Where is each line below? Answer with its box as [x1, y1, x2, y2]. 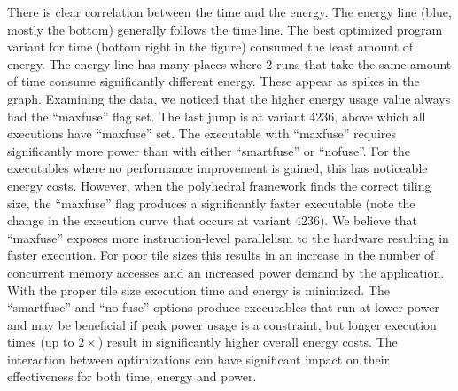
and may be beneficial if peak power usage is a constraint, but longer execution [7, 315, 437, 333]
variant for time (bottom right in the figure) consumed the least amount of [7, 37, 414, 56]
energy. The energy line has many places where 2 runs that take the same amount [7, 54, 452, 73]
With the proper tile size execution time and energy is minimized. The [7, 280, 390, 299]
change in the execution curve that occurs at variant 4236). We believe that [7, 211, 417, 230]
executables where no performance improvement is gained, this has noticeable [7, 159, 428, 177]
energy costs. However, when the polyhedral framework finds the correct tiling [7, 176, 431, 194]
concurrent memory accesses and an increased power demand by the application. [7, 262, 445, 281]
